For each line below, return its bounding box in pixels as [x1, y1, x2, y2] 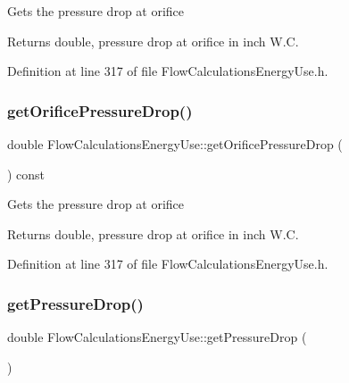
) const [7, 164, 46, 183]
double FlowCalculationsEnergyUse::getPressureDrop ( [7, 328, 307, 346]
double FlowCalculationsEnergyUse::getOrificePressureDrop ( [7, 135, 343, 153]
